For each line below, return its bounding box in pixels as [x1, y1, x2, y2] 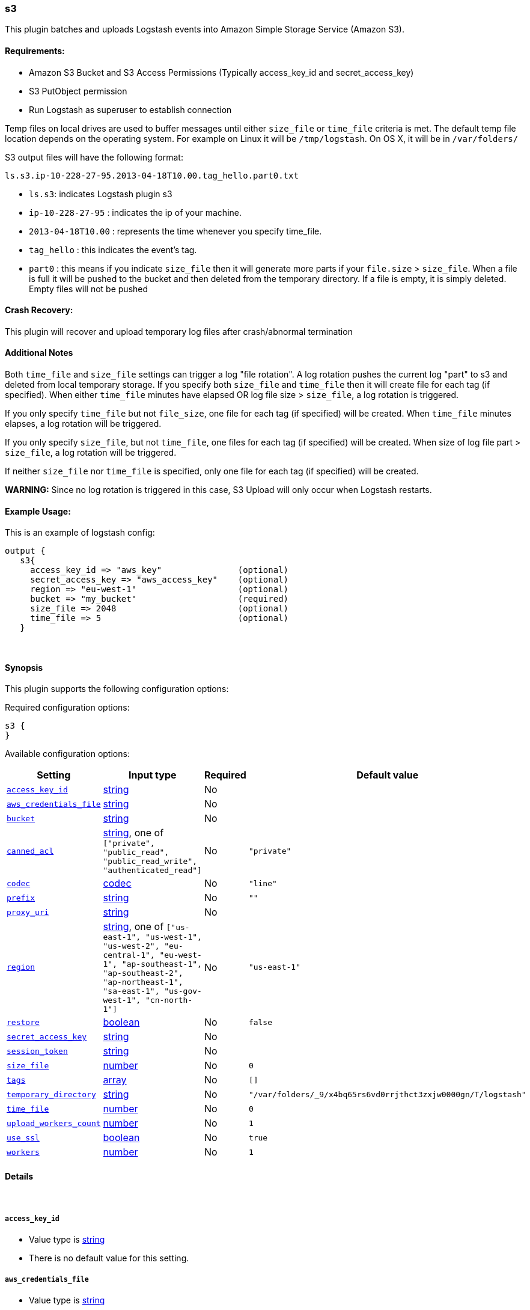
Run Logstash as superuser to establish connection [29, 104, 232, 115]
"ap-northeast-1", [103, 978, 183, 987]
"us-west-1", [145, 932, 202, 942]
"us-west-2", [103, 941, 160, 951]
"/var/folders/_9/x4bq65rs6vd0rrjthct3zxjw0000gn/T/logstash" [248, 1089, 526, 1099]
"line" [248, 878, 277, 888]
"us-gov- [164, 987, 202, 996]
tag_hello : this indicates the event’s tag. [29, 244, 197, 255]
